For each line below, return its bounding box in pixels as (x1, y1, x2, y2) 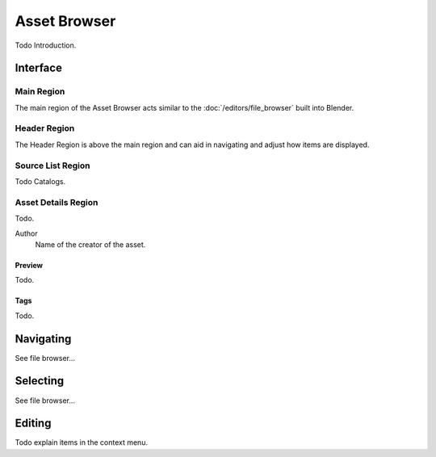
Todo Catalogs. (15, 176, 66, 186)
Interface (15, 61, 62, 75)
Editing (15, 417, 52, 430)
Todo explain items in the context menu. (15, 438, 149, 447)
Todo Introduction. (15, 40, 77, 50)
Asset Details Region (15, 196, 99, 208)
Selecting (15, 374, 65, 388)
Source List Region (15, 160, 90, 171)
